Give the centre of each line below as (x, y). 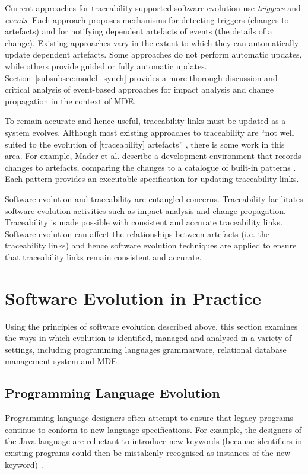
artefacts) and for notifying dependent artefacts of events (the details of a (139, 31)
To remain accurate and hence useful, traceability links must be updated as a (145, 121)
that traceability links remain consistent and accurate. (103, 256)
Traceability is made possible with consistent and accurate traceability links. (144, 222)
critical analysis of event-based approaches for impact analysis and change (139, 89)
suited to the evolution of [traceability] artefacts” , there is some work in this (145, 144)
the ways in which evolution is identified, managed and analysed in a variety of (148, 338)
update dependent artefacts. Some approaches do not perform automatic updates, (153, 54)
